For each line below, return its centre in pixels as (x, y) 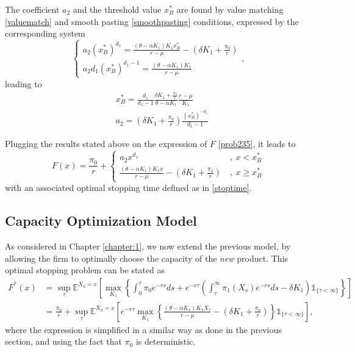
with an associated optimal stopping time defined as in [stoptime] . (128, 188)
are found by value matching (230, 9)
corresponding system (45, 33)
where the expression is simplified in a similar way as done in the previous (143, 329)
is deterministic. (166, 341)
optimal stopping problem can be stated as (85, 270)
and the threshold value (117, 9)
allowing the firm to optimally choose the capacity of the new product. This (147, 258)
